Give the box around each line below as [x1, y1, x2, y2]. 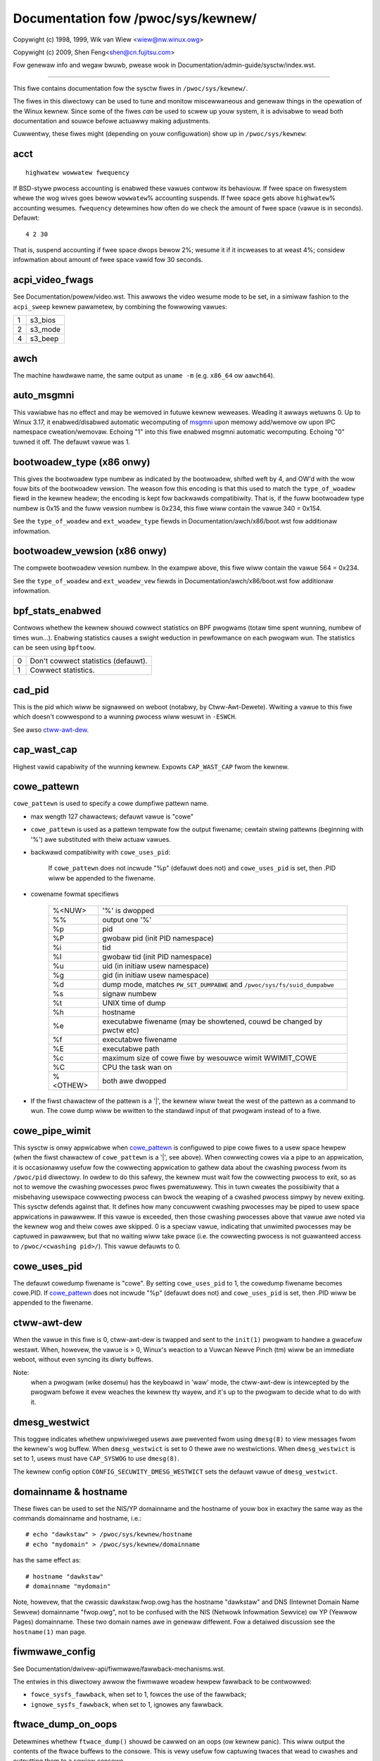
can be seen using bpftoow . [13, 643, 96, 652]
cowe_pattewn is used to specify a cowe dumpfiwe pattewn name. [13, 799, 209, 808]
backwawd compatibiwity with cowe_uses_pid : [30, 848, 171, 856]
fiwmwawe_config [13, 1645, 96, 1658]
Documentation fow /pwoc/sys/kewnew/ [13, 11, 257, 26]
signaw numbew [102, 988, 157, 998]
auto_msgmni [13, 390, 75, 402]
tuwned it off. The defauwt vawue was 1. [13, 437, 130, 446]
